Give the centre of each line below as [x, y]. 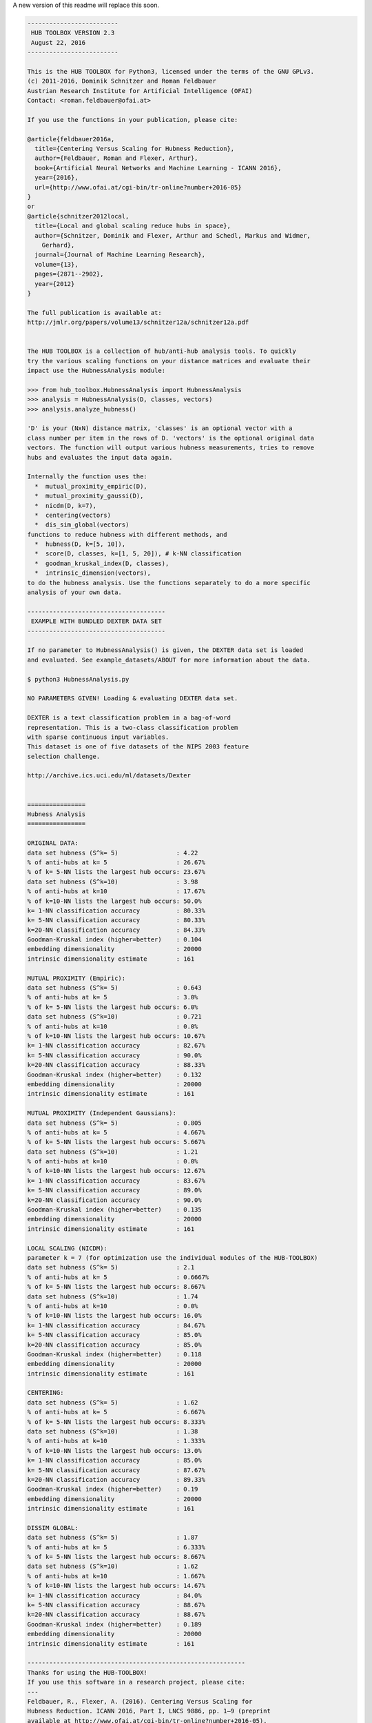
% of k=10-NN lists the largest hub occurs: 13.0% [115, 1450]
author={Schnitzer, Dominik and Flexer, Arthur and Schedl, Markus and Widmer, [173, 235]
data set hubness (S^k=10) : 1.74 [113, 1296]
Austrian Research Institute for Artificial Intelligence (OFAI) [140, 91]
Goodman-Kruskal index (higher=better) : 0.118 [115, 1354]
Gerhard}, [58, 245]
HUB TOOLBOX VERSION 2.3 [73, 33]
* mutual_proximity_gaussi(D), [89, 496]
